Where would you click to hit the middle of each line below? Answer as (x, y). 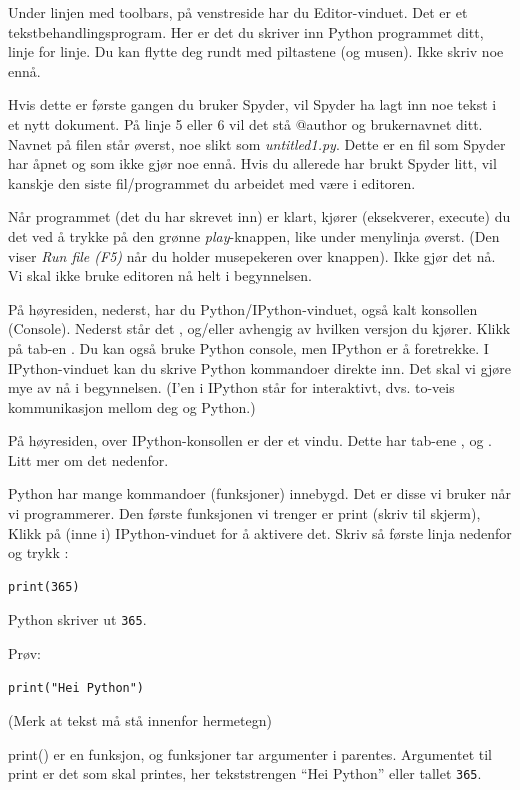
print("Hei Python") (76, 687)
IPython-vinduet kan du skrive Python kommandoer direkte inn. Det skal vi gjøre (260, 367)
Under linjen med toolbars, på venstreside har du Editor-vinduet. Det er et (238, 12)
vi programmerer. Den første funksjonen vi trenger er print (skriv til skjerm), (244, 513)
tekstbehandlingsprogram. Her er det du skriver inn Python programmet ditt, (246, 31)
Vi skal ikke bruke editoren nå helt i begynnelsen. (160, 275)
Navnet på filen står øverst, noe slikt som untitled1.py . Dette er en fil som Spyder (257, 143)
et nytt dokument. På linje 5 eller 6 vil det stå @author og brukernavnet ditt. (245, 123)
